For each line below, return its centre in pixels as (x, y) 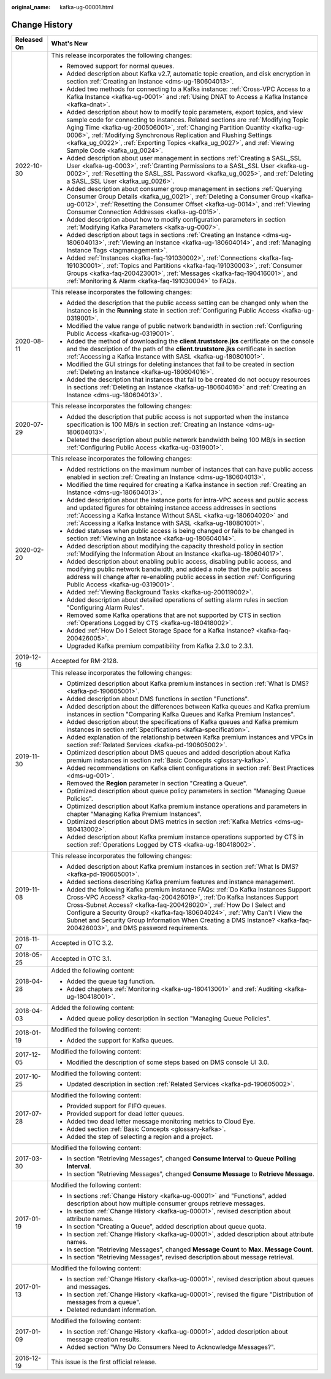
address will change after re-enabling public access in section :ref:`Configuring (181, 577)
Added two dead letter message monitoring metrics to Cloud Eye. (161, 1121)
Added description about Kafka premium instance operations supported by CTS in (185, 837)
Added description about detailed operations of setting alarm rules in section (177, 600)
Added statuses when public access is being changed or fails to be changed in (180, 530)
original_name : (31, 7)
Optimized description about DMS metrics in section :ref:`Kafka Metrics (169, 822)
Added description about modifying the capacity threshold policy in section (175, 546)
